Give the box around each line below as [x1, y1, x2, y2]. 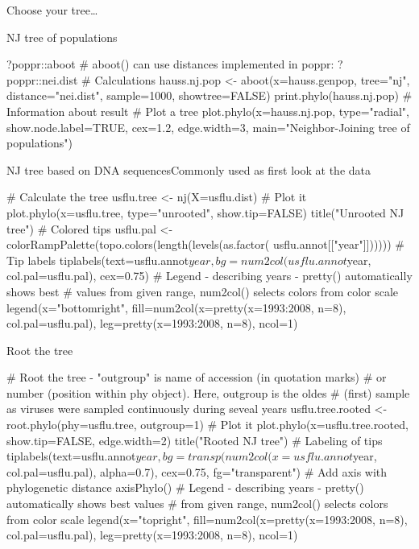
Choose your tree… [6, 2, 98, 18]
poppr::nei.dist [6, 71, 78, 88]
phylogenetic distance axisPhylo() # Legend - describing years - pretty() [6, 479, 364, 496]
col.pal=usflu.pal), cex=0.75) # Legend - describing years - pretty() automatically [6, 267, 413, 284]
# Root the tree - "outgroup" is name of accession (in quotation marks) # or [6, 369, 387, 386]
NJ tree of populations [6, 28, 118, 45]
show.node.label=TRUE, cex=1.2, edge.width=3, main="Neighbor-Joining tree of [6, 118, 410, 135]
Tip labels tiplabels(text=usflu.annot [6, 251, 189, 268]
